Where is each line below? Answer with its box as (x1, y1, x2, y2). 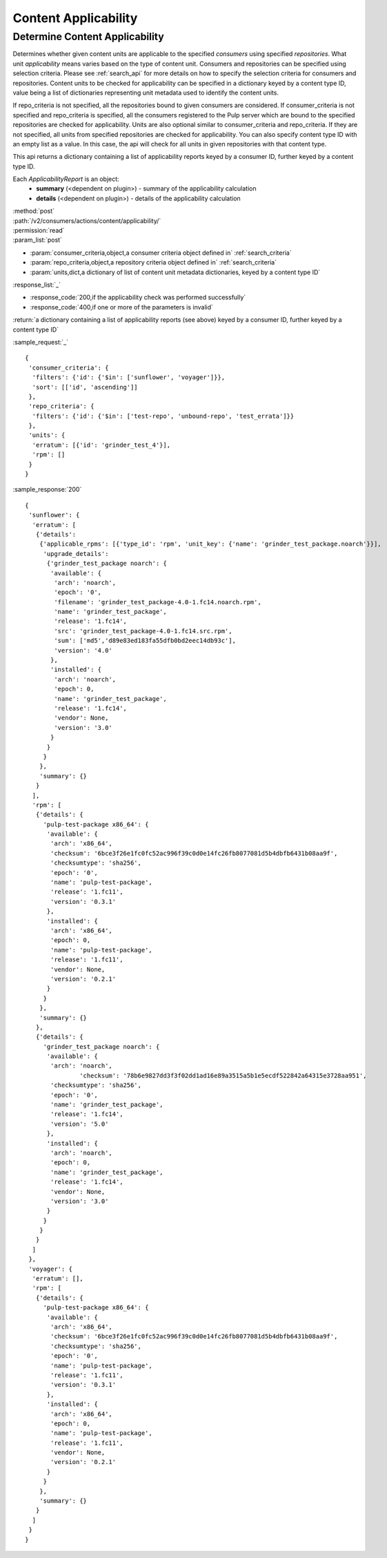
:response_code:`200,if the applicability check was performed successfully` (30, 294, 246, 302)
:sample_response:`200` (12, 485, 82, 494)
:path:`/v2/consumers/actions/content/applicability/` (12, 216, 161, 224)
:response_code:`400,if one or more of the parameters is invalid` (30, 302, 214, 311)
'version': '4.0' (54, 646, 113, 654)
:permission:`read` (12, 227, 65, 235)
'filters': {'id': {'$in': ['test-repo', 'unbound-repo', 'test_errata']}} (32, 412, 295, 420)
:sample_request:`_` (12, 338, 69, 346)
